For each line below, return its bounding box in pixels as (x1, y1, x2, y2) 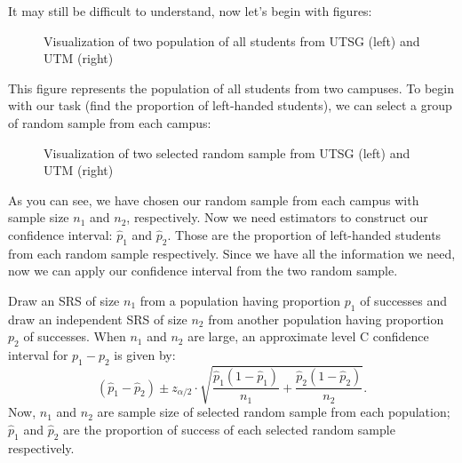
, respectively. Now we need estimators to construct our (126, 208, 428, 227)
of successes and (360, 291, 448, 309)
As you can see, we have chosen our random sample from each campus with (8, 190, 419, 209)
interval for (8, 346, 68, 364)
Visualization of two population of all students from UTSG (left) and (44, 31, 420, 50)
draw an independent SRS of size (8, 309, 187, 328)
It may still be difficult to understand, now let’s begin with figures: (8, 2, 372, 20)
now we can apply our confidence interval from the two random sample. (8, 261, 398, 280)
